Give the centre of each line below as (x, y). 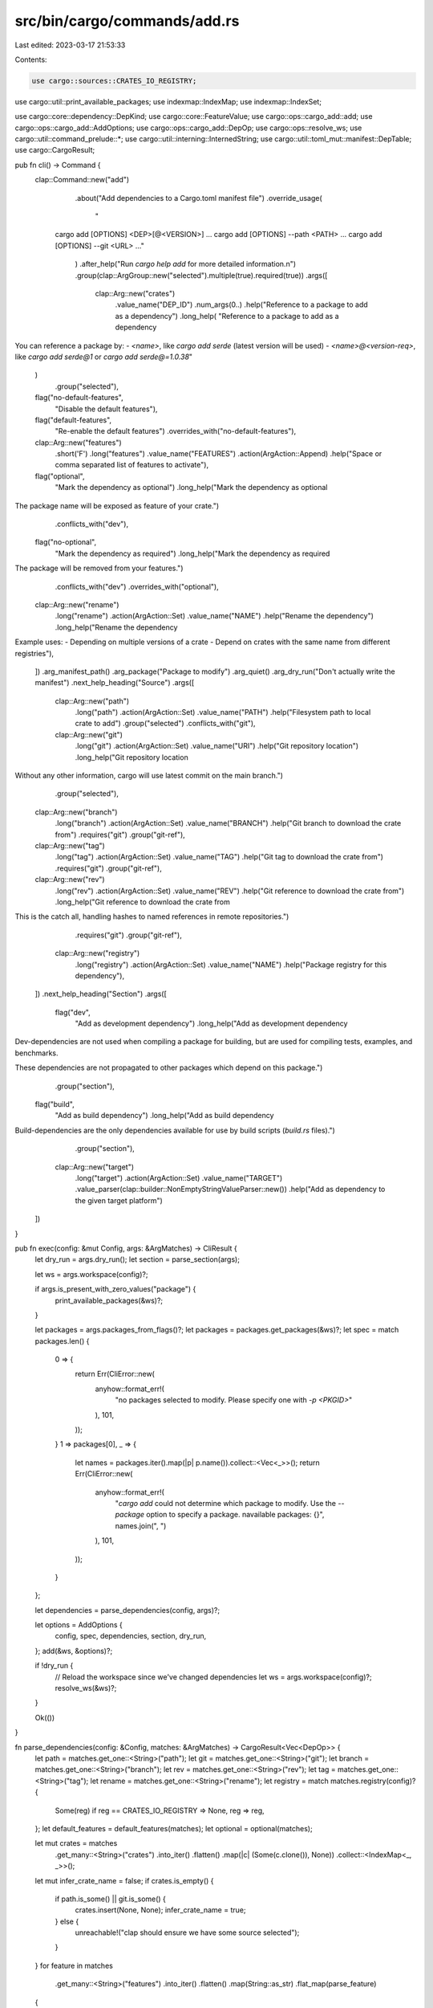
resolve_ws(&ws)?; (86, 1688)
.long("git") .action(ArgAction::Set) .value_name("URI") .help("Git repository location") (217, 746)
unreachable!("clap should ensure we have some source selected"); (187, 1932)
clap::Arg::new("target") (95, 1167)
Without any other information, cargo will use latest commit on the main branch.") (149, 776)
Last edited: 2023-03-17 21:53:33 (70, 45)
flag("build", (55, 1104)
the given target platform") (119, 1200)
